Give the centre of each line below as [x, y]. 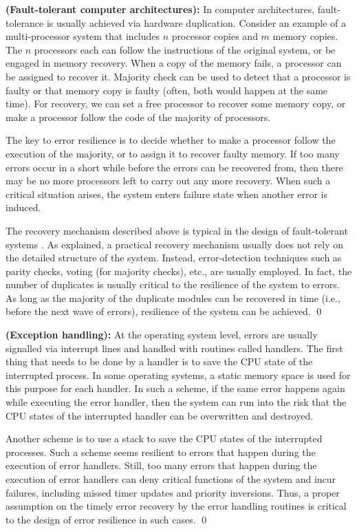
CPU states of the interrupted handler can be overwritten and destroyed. [160, 415]
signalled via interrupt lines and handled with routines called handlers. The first [174, 348]
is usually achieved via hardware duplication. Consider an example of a [196, 22]
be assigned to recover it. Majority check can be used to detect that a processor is [178, 76]
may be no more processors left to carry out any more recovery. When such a [168, 181]
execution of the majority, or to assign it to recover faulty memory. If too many [173, 153]
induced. [23, 207]
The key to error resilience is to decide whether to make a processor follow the [171, 140]
